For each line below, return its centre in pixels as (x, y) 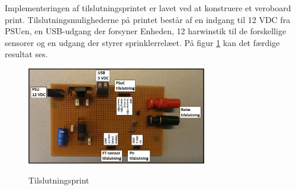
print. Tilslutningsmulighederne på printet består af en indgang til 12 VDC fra (148, 19)
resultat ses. (26, 54)
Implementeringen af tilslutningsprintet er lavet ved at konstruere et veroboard (148, 8)
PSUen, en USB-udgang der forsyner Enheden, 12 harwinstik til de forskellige (146, 31)
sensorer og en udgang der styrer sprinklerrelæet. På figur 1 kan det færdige (142, 42)
